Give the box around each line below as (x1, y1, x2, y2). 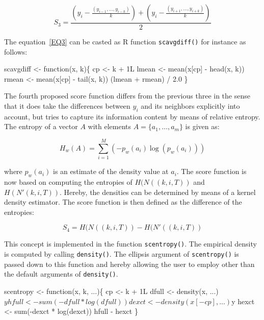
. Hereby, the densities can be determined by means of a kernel (59, 186, 256, 197)
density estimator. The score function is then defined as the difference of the (4, 196, 242, 207)
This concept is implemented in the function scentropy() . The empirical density (4, 238, 257, 249)
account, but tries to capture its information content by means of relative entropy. (4, 111, 260, 121)
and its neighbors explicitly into (141, 101, 240, 111)
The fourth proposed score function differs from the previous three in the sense (4, 90, 250, 101)
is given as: (185, 121, 220, 132)
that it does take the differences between (4, 101, 130, 111)
